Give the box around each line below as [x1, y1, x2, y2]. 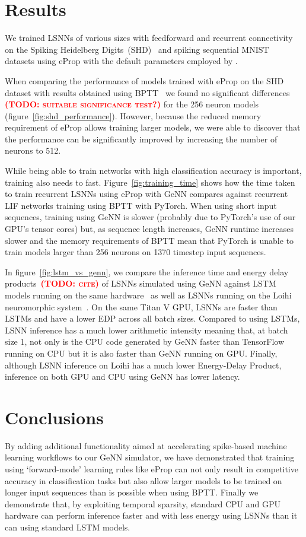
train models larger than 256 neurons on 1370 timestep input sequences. [5, 246, 266, 258]
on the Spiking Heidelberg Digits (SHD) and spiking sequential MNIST [5, 43, 269, 55]
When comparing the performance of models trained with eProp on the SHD [5, 74, 284, 87]
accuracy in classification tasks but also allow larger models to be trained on [5, 474, 282, 487]
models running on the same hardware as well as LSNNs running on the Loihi [5, 289, 292, 301]
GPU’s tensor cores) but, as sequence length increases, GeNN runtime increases [5, 223, 294, 235]
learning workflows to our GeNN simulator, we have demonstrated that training [5, 451, 295, 463]
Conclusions [5, 405, 104, 429]
